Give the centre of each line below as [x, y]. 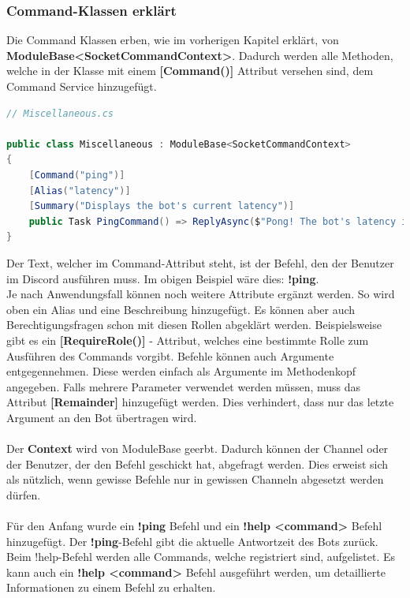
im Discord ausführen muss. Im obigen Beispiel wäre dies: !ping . [163, 278]
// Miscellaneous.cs [60, 113]
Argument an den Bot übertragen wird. [102, 417]
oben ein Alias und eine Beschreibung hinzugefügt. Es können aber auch [181, 309]
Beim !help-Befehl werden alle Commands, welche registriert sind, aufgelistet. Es [201, 557]
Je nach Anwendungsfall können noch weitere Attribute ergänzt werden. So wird [201, 294]
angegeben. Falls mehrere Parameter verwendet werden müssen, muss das [184, 386]
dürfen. [24, 494]
